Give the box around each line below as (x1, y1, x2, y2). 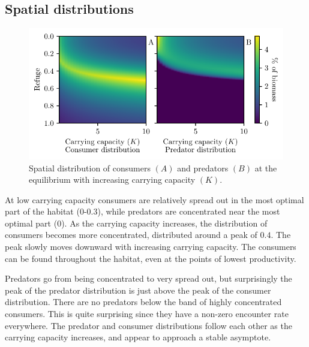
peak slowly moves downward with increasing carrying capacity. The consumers (5, 240, 296, 253)
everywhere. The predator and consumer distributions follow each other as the (5, 319, 292, 331)
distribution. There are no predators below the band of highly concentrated (5, 295, 282, 308)
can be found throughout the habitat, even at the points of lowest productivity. (5, 252, 296, 264)
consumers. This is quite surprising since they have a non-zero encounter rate (5, 307, 289, 320)
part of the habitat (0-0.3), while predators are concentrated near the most (5, 205, 280, 218)
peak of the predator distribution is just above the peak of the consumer (5, 283, 271, 296)
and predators (177, 161, 229, 174)
